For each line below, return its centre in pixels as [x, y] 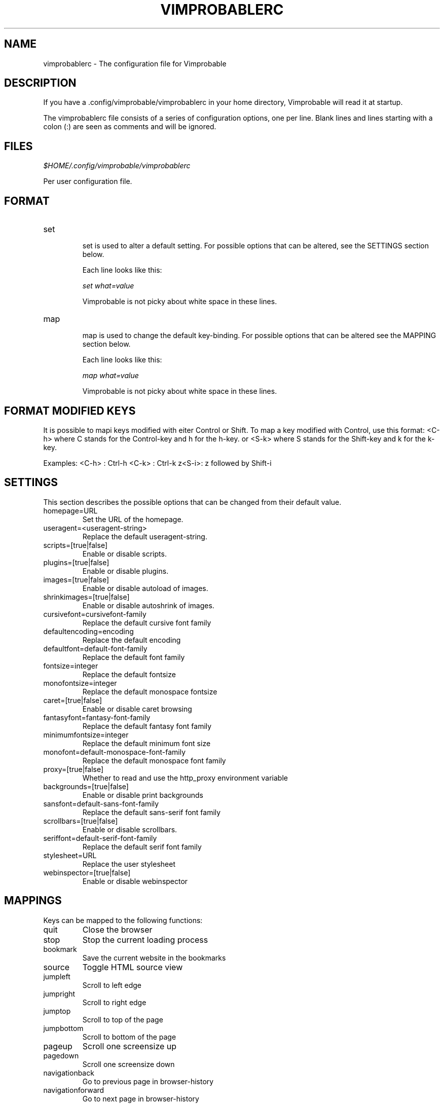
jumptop [57, 1011]
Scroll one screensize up [129, 1046]
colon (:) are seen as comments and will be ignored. [130, 127]
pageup [58, 1046]
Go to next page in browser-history [141, 1098]
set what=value [108, 286]
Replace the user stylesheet [129, 864]
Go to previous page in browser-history [148, 1081]
